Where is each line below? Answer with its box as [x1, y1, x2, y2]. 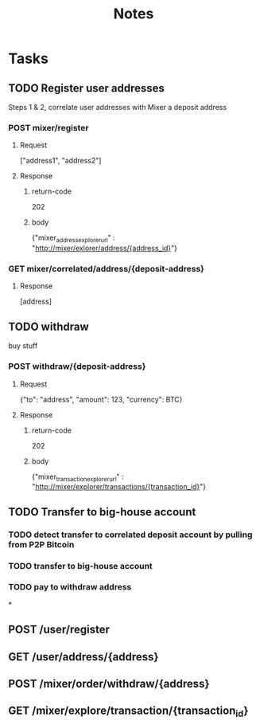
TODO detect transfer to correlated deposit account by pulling [8, 529, 253, 540]
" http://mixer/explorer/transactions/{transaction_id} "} [31, 482, 207, 492]
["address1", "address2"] [19, 156, 102, 166]
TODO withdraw [8, 319, 89, 333]
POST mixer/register [8, 122, 89, 133]
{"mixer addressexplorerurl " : [31, 233, 115, 245]
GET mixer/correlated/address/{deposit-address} [8, 264, 205, 275]
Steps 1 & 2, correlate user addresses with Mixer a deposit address [8, 103, 227, 112]
